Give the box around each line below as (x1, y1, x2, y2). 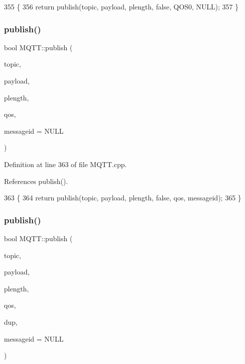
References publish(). (4, 176, 68, 186)
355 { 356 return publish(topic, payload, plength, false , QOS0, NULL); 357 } (4, 1, 239, 11)
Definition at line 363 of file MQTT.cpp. (4, 159, 127, 169)
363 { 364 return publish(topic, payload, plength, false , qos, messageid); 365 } (4, 192, 242, 203)
